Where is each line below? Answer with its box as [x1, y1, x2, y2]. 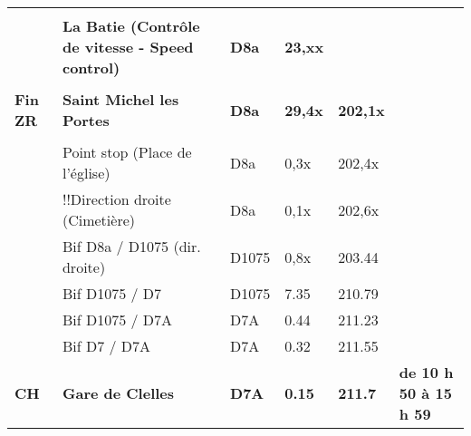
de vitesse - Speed [62, 36, 194, 57]
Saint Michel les [62, 89, 179, 110]
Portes [62, 110, 110, 131]
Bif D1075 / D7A [62, 309, 173, 330]
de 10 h [399, 362, 454, 383]
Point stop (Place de [62, 141, 192, 162]
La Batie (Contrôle [62, 15, 200, 36]
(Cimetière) [62, 209, 136, 230]
